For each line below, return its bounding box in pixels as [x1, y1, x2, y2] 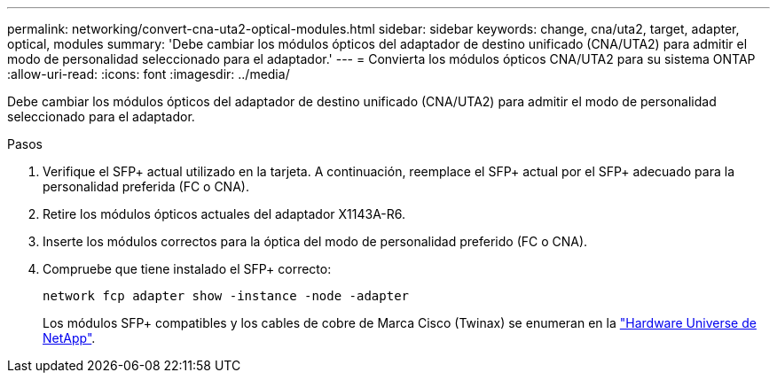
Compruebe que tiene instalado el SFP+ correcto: [43, 261, 332, 276]
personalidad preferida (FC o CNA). [43, 179, 249, 194]
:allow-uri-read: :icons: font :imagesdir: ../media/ [7, 66, 290, 81]
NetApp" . [43, 330, 96, 345]
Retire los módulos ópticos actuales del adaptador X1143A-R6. [43, 206, 406, 221]
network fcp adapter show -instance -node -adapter [43, 289, 410, 303]
